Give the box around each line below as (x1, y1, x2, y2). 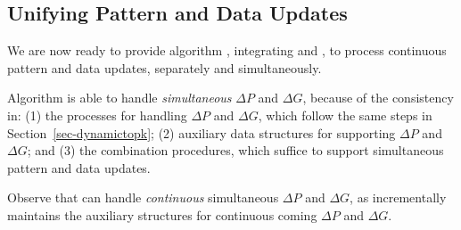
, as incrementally (350, 188, 447, 207)
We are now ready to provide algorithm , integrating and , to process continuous (7, 41, 447, 60)
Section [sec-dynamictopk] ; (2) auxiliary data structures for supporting (7, 123, 396, 142)
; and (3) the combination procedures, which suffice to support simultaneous (27, 141, 444, 160)
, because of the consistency (302, 88, 454, 107)
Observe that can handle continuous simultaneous (7, 188, 279, 207)
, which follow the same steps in (258, 105, 432, 124)
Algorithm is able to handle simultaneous (7, 88, 232, 107)
